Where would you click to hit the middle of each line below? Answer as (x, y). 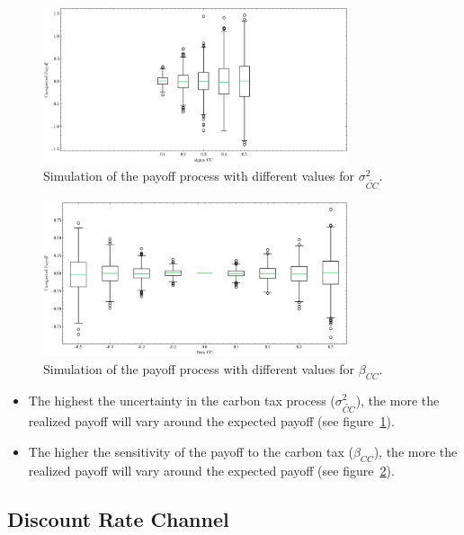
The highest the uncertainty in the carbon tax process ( (182, 400)
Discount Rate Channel (118, 518)
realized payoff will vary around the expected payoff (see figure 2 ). (211, 470)
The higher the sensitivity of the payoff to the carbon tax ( (191, 451)
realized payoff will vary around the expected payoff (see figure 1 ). (211, 421)
